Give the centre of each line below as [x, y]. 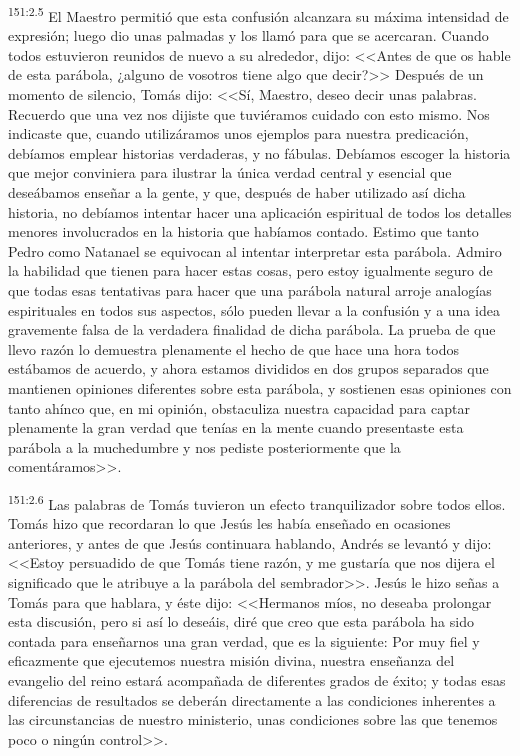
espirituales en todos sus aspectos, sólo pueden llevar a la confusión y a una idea [254, 309]
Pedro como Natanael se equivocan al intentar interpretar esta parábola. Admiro [255, 250]
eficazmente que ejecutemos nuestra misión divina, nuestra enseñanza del [231, 660]
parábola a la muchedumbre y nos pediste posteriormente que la [204, 446]
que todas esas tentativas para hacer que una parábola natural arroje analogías [250, 289]
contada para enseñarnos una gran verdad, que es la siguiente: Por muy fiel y [244, 640]
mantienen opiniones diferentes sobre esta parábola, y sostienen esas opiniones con [260, 387]
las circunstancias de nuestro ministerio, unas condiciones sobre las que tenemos [253, 719]
